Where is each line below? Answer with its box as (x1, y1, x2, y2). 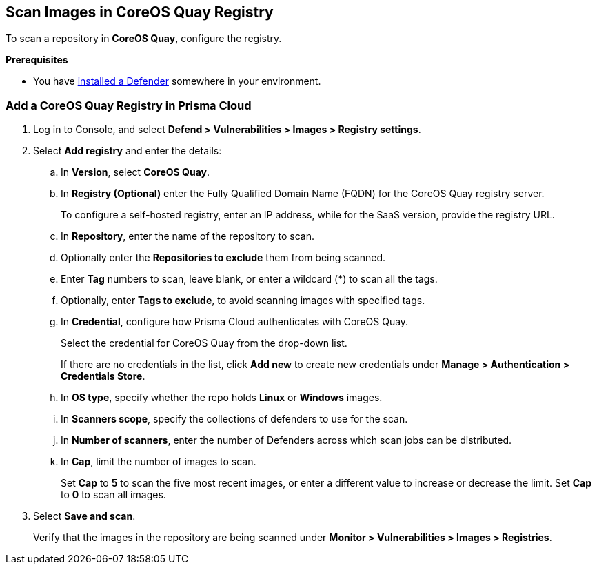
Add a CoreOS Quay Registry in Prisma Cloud (6, 98, 252, 112)
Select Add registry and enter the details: (33, 145, 222, 157)
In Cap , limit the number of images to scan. (61, 456, 256, 468)
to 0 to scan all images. (61, 489, 166, 501)
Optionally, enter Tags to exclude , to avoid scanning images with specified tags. (61, 294, 425, 307)
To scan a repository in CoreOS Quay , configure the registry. (6, 32, 282, 45)
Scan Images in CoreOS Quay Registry (6, 3, 274, 21)
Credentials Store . (61, 370, 145, 383)
